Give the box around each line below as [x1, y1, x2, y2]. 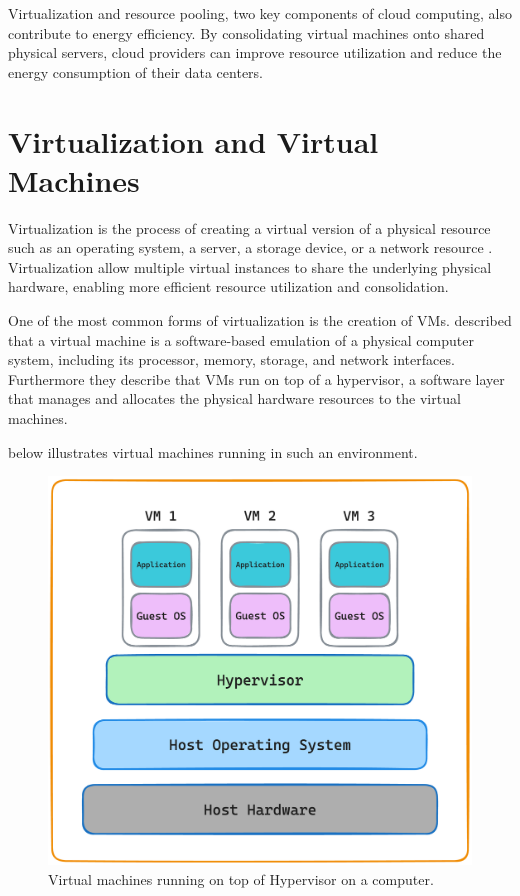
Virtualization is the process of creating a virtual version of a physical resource [8, 217, 491, 238]
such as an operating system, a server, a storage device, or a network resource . [8, 237, 493, 258]
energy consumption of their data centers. [8, 61, 263, 82]
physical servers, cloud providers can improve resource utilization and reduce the [8, 42, 502, 63]
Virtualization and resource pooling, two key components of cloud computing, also [8, 3, 512, 23]
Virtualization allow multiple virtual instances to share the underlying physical [8, 256, 492, 277]
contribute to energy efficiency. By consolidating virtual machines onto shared [8, 22, 485, 43]
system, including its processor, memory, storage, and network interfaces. [8, 349, 455, 370]
